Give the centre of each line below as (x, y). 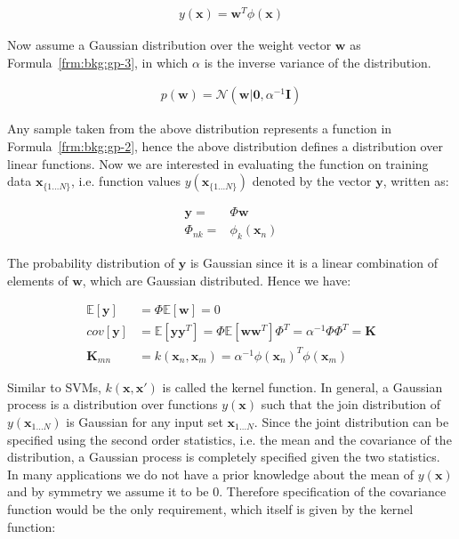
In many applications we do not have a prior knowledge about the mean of (211, 474)
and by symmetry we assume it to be (108, 491)
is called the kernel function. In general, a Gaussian (302, 386)
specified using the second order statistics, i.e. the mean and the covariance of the (229, 439)
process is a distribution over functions (113, 404)
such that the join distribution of (351, 404)
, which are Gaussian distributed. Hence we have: (217, 280)
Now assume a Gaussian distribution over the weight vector (169, 45)
